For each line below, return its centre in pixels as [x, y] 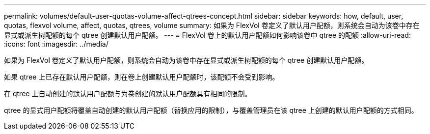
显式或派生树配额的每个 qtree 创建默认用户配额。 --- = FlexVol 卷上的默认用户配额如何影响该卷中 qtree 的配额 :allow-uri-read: [207, 35]
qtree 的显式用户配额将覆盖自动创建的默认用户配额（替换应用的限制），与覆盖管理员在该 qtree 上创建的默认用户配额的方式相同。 [211, 110]
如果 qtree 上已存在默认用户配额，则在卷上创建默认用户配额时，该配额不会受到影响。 [142, 77]
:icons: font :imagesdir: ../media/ [56, 44]
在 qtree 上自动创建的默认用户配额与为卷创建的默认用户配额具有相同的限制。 [128, 94]
